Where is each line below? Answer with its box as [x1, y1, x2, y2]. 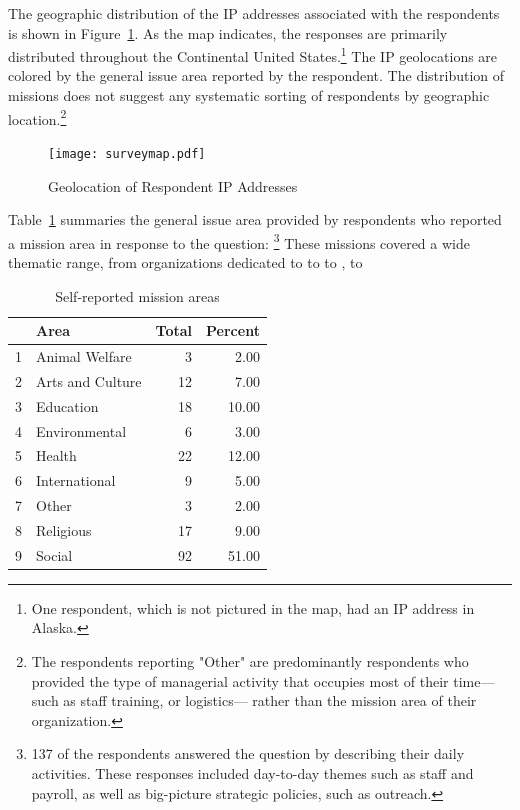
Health [36, 445, 77, 466]
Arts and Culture [36, 370, 142, 391]
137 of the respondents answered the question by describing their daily [31, 743, 465, 764]
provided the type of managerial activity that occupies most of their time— [31, 670, 495, 691]
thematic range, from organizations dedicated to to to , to [8, 251, 363, 272]
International [36, 470, 116, 491]
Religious [36, 519, 92, 540]
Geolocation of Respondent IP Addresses [48, 175, 298, 196]
